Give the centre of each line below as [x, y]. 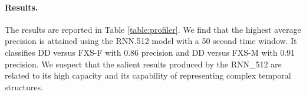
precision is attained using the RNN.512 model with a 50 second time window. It [151, 41]
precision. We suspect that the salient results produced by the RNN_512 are [143, 64]
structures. [24, 86]
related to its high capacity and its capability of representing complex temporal [148, 75]
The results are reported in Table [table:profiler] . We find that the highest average [153, 29]
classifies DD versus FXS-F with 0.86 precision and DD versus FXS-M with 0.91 [150, 52]
